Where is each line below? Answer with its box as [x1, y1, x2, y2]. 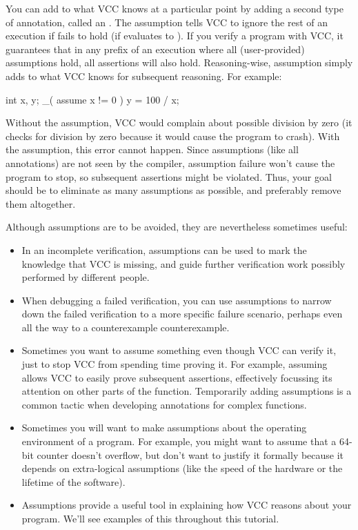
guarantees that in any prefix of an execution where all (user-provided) [6, 41, 305, 56]
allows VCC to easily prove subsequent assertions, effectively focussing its [21, 370, 332, 384]
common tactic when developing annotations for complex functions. [21, 397, 307, 411]
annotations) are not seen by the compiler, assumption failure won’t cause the [6, 155, 335, 170]
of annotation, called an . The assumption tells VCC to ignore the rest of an [6, 14, 328, 29]
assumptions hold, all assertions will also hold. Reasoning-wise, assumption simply [6, 55, 353, 70]
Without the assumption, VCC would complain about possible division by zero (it [6, 115, 352, 130]
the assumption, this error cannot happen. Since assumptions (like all [6, 142, 299, 157]
